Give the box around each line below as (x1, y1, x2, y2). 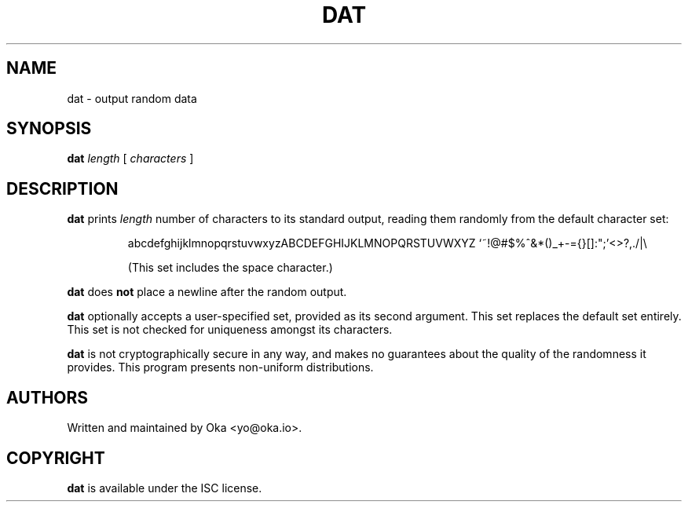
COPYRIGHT (6, 448, 105, 468)
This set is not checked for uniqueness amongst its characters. (67, 323, 393, 337)
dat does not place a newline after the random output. (67, 285, 347, 299)
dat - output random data (67, 91, 197, 105)
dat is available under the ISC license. (67, 481, 262, 495)
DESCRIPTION (6, 178, 119, 199)
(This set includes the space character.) (127, 261, 333, 275)
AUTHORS (6, 387, 89, 407)
